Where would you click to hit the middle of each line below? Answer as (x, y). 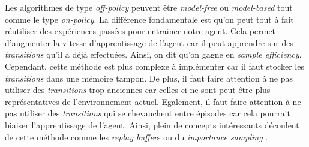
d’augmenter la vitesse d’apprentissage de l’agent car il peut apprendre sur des (149, 42)
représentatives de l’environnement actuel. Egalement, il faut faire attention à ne (153, 101)
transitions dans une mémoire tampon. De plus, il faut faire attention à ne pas (149, 78)
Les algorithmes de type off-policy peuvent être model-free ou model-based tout (149, 7)
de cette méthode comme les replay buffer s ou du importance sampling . (136, 136)
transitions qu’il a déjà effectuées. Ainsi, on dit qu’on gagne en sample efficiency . (153, 54)
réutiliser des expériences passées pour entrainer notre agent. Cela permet (140, 31)
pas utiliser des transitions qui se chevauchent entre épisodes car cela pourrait (148, 113)
